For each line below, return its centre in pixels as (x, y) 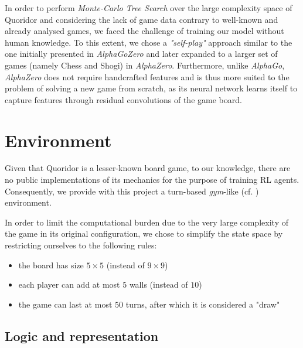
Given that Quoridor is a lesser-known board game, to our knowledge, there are (148, 168)
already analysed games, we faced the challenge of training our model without (144, 31)
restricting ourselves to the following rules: (81, 245)
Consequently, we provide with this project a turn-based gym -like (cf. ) (132, 191)
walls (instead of (159, 284)
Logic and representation (82, 335)
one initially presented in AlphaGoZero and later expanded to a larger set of (141, 54)
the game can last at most (65, 304)
